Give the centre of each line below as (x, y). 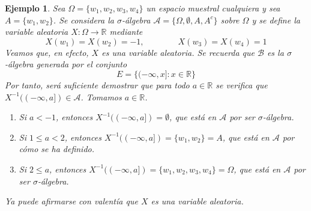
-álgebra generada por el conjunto (66, 64)
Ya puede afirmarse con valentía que (71, 201)
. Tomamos (101, 96)
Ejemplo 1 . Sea (35, 8)
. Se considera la (83, 20)
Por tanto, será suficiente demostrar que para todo (97, 84)
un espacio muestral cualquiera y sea (213, 8)
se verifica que (242, 84)
